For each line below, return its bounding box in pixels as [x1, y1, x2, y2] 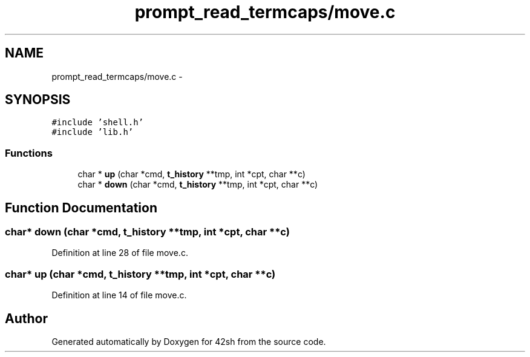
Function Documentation [5, 200, 157, 215]
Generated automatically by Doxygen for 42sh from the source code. [51, 336, 326, 347]
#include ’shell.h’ [51, 117, 144, 128]
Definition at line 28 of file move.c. [51, 247, 188, 258]
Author [5, 310, 48, 326]
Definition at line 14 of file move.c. [51, 290, 187, 301]
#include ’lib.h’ [51, 127, 134, 137]
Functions [5, 146, 53, 159]
